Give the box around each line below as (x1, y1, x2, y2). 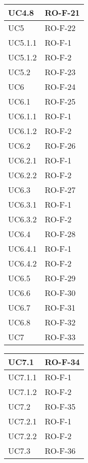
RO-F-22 (45, 22, 76, 34)
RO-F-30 (45, 287, 76, 299)
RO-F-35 (45, 401, 76, 412)
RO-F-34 (45, 356, 80, 368)
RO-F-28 (45, 228, 76, 240)
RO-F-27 (45, 184, 76, 195)
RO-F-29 (45, 272, 76, 284)
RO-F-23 (45, 66, 76, 78)
